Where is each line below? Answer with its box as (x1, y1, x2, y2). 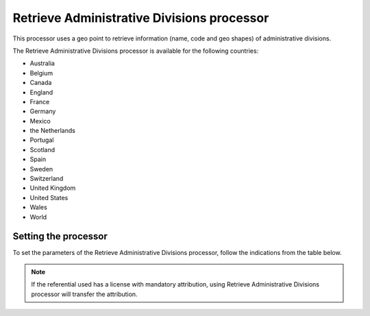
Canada (29, 79, 52, 87)
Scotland (29, 145, 56, 154)
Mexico (29, 117, 51, 125)
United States (29, 193, 69, 202)
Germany (29, 107, 56, 116)
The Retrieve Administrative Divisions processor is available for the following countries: (12, 47, 259, 55)
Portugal (29, 136, 54, 144)
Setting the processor (12, 230, 108, 243)
